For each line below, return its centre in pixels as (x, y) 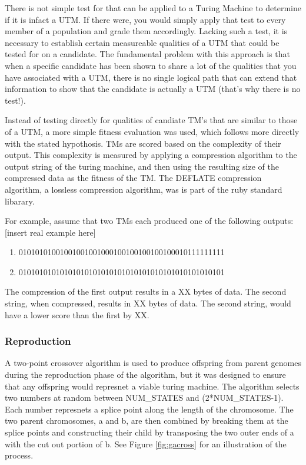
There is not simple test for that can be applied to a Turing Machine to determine (153, 8)
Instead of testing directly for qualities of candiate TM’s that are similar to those (151, 120)
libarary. (20, 201)
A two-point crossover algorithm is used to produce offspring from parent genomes (153, 363)
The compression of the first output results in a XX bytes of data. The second (146, 291)
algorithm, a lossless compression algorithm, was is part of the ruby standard (144, 189)
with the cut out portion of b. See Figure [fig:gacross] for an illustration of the (146, 443)
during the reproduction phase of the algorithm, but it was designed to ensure (145, 375)
